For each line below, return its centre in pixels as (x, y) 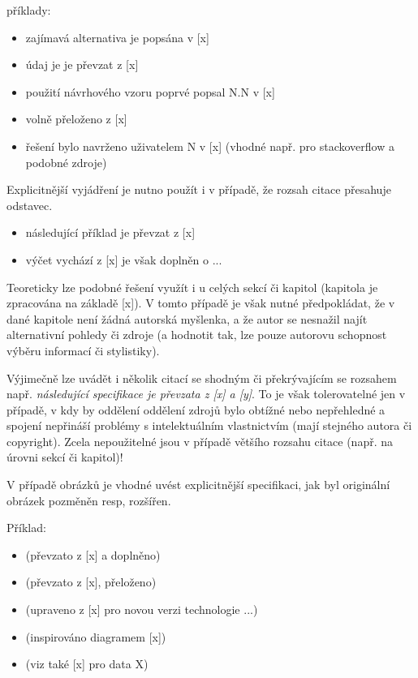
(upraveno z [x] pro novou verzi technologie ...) (142, 609)
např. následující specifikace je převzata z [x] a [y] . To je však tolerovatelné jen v (206, 394)
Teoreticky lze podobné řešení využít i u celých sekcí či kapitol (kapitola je (192, 287)
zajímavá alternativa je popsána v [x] (117, 37)
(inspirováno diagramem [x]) (96, 636)
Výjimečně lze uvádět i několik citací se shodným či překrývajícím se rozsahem (202, 378)
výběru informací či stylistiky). (83, 350)
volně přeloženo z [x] (76, 119)
